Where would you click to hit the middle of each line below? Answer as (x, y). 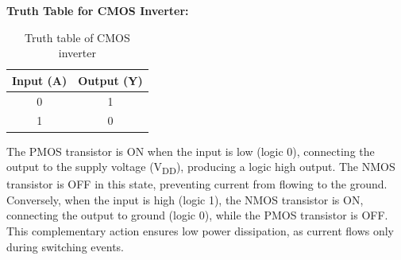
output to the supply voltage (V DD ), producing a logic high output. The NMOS (201, 167)
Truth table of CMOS (77, 37)
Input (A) (40, 80)
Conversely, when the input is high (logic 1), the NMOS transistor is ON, (185, 199)
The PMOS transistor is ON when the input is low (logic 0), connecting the (191, 151)
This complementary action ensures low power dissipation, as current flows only (200, 231)
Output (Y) (110, 80)
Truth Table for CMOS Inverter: (98, 10)
